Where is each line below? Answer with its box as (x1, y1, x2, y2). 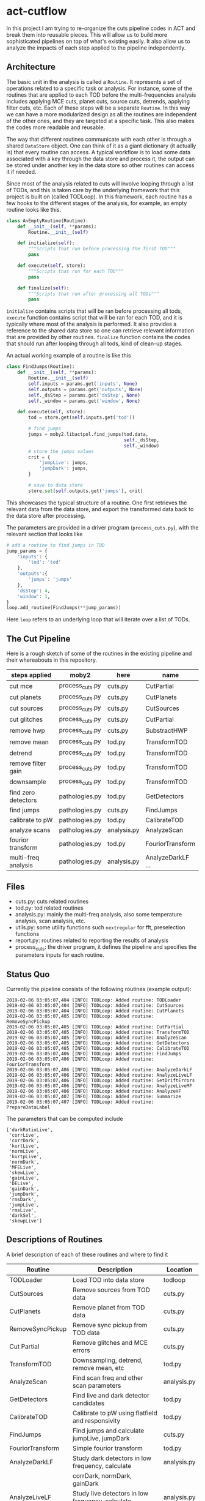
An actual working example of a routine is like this (6, 352, 131, 359)
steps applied (11, 671, 52, 679)
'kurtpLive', (9, 1153, 43, 1159)
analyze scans (9, 825, 51, 834)
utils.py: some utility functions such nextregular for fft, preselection (15, 924, 185, 931)
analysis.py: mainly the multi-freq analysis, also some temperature (15, 911, 182, 918)
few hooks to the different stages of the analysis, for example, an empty (6, 199, 187, 206)
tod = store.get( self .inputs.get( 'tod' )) (28, 414, 135, 421)
